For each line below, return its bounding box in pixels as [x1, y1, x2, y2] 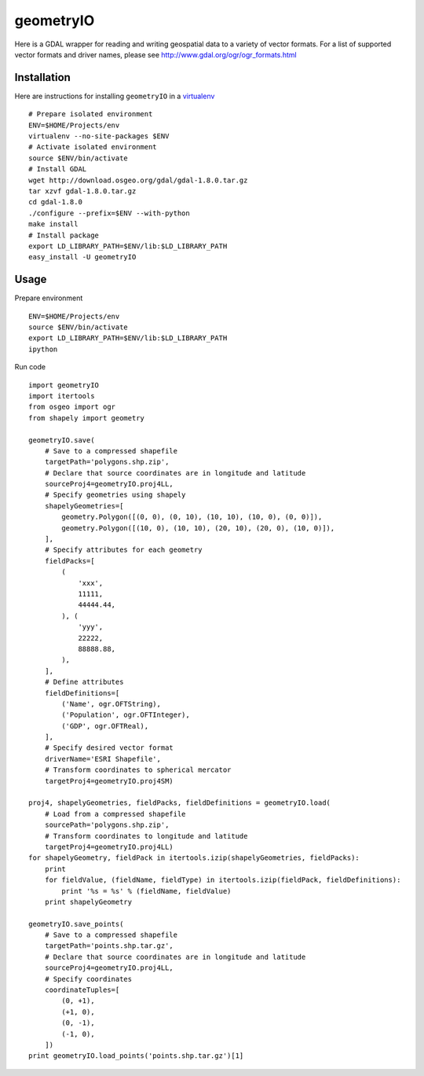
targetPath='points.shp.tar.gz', [44, 942, 174, 950]
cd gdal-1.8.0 [28, 197, 82, 207]
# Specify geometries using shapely [44, 490, 186, 499]
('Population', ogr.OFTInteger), [61, 711, 190, 719]
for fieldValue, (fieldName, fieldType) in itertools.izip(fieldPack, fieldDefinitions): [44, 876, 401, 884]
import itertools [28, 391, 95, 400]
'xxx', [78, 578, 104, 587]
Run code [14, 362, 46, 372]
